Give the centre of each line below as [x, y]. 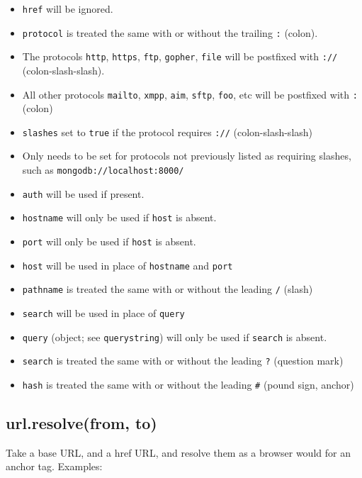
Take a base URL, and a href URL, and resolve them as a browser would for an [178, 452]
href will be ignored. [68, 9]
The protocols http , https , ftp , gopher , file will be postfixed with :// [180, 56]
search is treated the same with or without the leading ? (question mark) [183, 361]
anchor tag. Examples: [54, 466]
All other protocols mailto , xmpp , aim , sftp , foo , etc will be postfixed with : [190, 94]
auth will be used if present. [83, 193]
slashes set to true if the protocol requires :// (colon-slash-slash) [168, 132]
